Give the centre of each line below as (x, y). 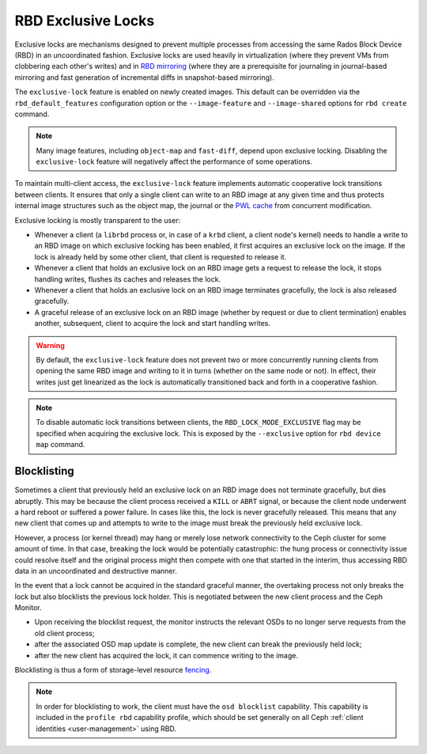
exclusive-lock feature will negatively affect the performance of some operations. (174, 161)
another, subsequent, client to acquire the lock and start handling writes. (153, 324)
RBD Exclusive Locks (85, 21)
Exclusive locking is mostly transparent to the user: (98, 220)
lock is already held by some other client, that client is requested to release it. (161, 256)
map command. (60, 445)
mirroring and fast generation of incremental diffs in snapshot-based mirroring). (144, 77)
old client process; (64, 633)
